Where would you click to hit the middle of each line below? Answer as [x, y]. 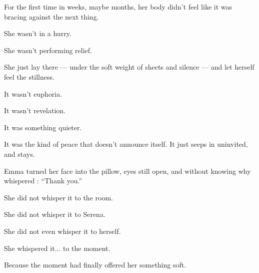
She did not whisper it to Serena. [55, 214]
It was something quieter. [43, 127]
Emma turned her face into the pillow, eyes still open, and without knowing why [127, 171]
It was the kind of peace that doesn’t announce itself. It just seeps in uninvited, [126, 144]
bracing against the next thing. [51, 16]
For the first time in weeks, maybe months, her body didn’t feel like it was [118, 7]
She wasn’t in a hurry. [38, 33]
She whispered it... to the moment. [57, 248]
